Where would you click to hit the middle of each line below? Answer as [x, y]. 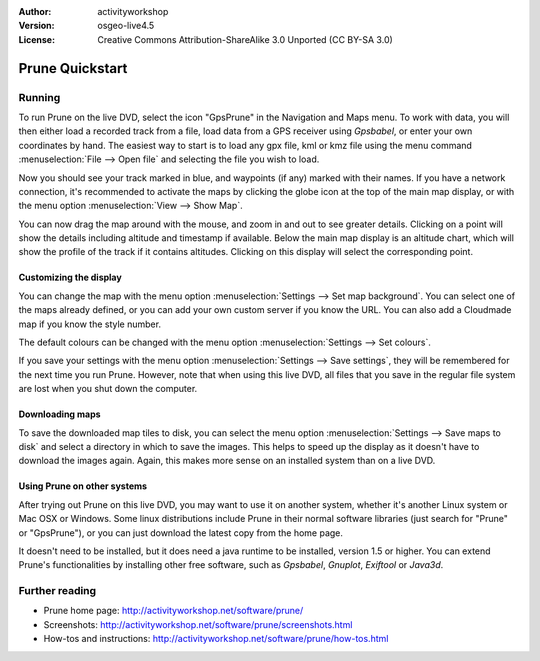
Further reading [57, 591]
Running [39, 97]
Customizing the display [70, 277]
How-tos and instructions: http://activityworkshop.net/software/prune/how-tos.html [216, 639]
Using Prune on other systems [83, 486]
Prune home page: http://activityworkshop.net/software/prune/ [173, 611]
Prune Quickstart [73, 68]
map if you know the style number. [90, 324]
